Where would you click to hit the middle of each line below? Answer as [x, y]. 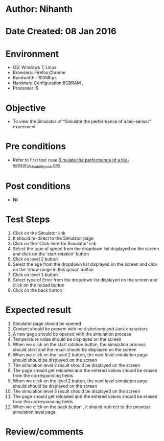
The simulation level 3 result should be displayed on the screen [76, 391]
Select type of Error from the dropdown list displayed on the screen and [85, 279]
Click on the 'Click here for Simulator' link [54, 243]
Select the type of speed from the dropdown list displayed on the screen [86, 249]
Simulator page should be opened [47, 324]
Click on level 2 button [35, 259]
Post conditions [38, 186]
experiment [24, 127]
